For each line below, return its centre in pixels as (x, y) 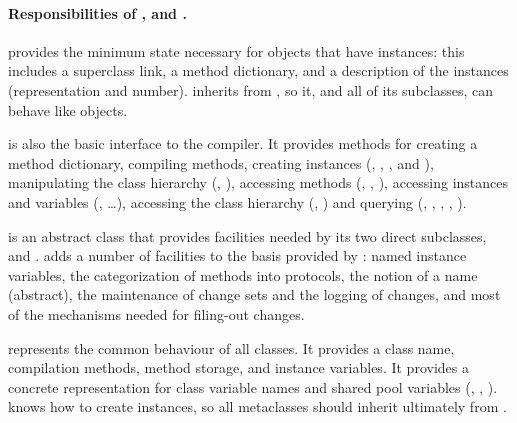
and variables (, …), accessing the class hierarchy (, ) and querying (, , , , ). (237, 201)
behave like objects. (68, 109)
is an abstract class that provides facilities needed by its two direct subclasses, (247, 235)
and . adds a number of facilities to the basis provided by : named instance (237, 255)
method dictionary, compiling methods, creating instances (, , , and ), (221, 162)
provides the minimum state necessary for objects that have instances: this (236, 50)
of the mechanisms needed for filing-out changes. (156, 313)
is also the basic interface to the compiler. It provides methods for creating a (243, 143)
